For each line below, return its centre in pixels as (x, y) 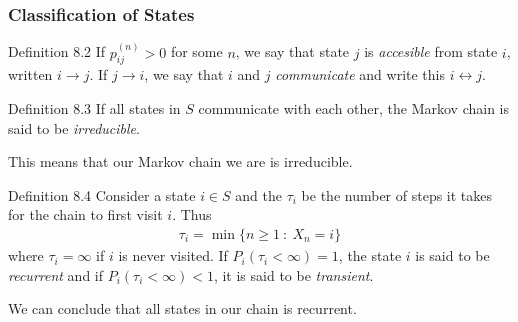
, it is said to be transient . (293, 274)
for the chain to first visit (85, 214)
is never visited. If (173, 255)
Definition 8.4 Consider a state (102, 194)
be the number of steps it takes (397, 194)
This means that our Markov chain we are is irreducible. (180, 161)
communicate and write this (360, 74)
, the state (370, 255)
